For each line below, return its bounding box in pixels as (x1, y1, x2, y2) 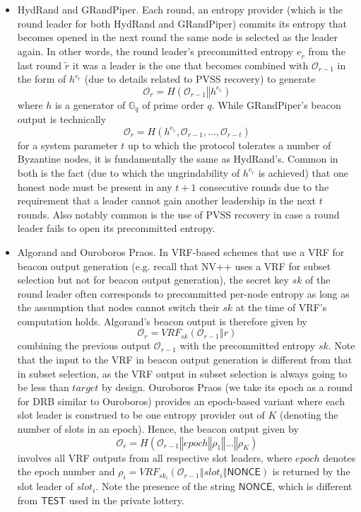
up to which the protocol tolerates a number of (127, 137, 331, 152)
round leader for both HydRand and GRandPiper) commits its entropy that (17, 16, 348, 30)
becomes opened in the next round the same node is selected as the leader (17, 30, 338, 45)
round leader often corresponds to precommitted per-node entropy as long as (17, 286, 350, 301)
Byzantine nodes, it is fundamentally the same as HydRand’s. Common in (17, 151, 338, 166)
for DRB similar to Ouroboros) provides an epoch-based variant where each (17, 393, 345, 408)
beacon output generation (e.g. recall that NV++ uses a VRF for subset (17, 258, 331, 273)
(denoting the (280, 407, 338, 422)
